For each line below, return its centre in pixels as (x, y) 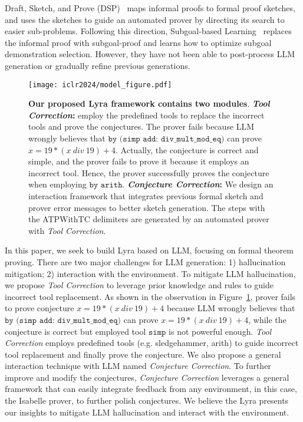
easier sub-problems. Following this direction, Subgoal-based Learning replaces (148, 31)
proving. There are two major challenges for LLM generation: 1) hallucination (145, 261)
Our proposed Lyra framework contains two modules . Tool (149, 103)
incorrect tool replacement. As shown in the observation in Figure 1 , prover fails (150, 296)
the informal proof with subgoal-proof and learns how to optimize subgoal (138, 42)
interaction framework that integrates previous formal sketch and (146, 195)
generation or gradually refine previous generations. (98, 65)
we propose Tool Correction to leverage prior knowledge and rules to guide (139, 285)
